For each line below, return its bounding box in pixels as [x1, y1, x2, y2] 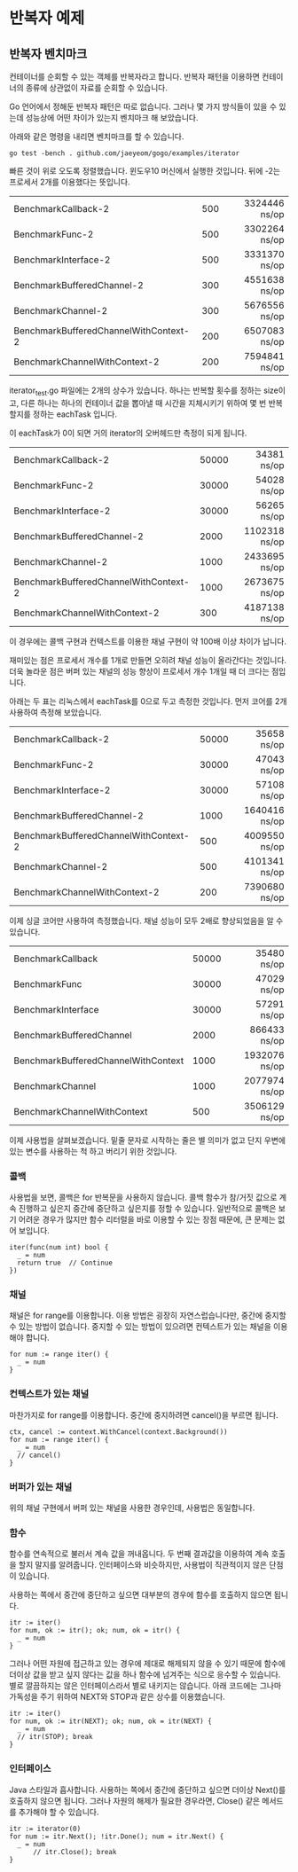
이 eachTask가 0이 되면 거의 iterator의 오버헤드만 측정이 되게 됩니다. [9, 427, 247, 438]
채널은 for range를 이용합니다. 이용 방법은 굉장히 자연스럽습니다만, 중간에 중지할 [9, 1310, 286, 1321]
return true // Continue [17, 1258, 114, 1268]
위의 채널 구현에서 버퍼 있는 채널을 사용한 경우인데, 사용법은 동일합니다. [9, 1502, 255, 1513]
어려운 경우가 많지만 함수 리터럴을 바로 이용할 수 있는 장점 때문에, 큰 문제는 [18, 1214, 277, 1225]
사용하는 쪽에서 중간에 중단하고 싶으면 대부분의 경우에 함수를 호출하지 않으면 [9, 1589, 272, 1601]
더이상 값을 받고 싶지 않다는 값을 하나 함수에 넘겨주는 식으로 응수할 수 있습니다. [9, 1669, 281, 1680]
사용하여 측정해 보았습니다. [9, 707, 102, 717]
